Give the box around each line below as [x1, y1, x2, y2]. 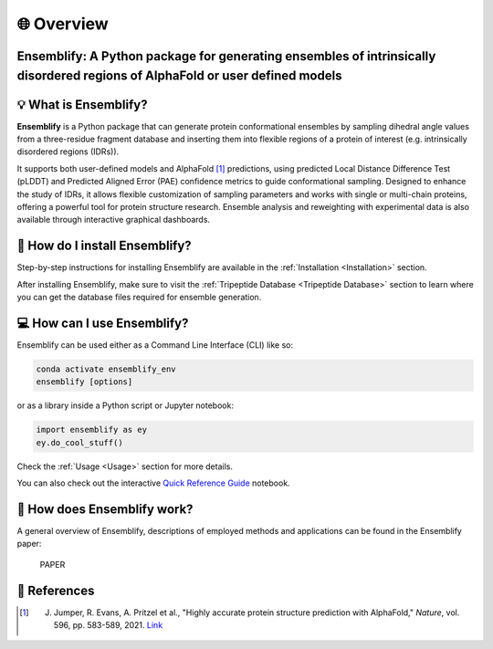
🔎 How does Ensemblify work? [16, 501, 194, 517]
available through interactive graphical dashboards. [16, 215, 210, 225]
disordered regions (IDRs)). [16, 146, 120, 157]
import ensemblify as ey [36, 424, 148, 435]
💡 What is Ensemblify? [16, 97, 148, 112]
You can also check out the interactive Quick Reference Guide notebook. [16, 477, 291, 488]
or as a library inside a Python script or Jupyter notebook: [16, 400, 235, 411]
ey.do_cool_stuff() [36, 437, 123, 447]
